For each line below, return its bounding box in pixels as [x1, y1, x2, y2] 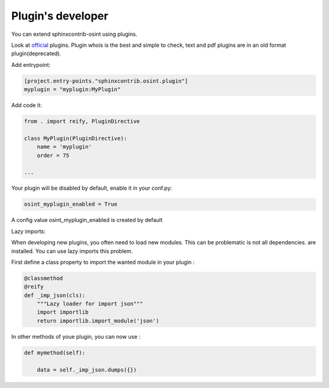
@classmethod [24, 274, 63, 282]
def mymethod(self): [24, 349, 85, 356]
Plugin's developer [11, 9, 109, 23]
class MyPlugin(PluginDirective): [24, 134, 127, 142]
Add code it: [11, 102, 42, 109]
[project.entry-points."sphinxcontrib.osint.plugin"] [24, 77, 188, 85]
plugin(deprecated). [11, 50, 62, 57]
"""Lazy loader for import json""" [37, 300, 143, 307]
